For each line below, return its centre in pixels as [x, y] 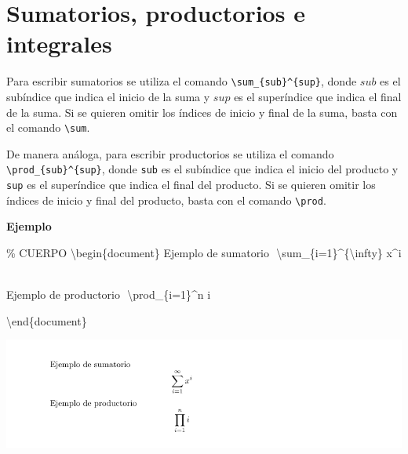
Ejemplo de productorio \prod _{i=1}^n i [109, 294]
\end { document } [47, 320]
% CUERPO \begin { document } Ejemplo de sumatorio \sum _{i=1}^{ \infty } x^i [204, 252]
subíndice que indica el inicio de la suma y [108, 96]
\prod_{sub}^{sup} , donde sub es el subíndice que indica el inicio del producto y [202, 169]
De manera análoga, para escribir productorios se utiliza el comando [170, 153]
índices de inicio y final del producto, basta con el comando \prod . [166, 200]
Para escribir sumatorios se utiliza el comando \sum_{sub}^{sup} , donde [182, 81]
